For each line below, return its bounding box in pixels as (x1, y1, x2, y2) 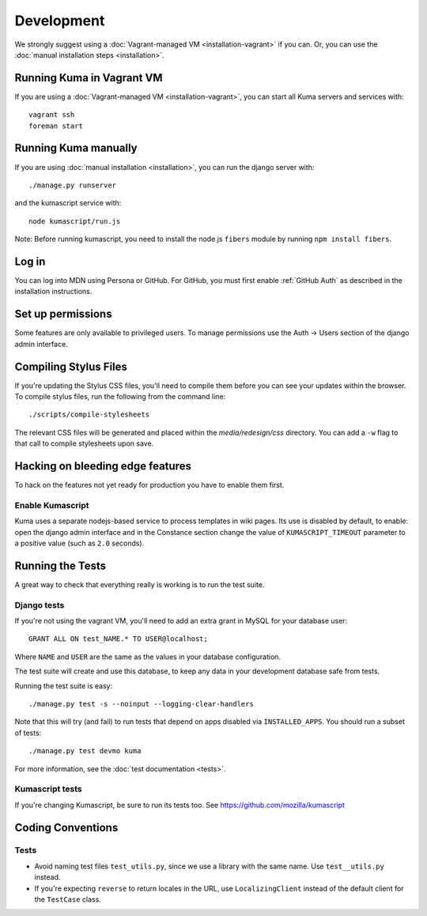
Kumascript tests (14, 783, 82, 794)
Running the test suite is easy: (14, 680, 113, 691)
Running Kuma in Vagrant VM (14, 71, 163, 85)
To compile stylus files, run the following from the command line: (14, 391, 226, 401)
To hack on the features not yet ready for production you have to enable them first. (14, 481, 285, 490)
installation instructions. (14, 287, 93, 296)
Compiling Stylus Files (14, 360, 128, 373)
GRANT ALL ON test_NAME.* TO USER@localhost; (28, 635, 209, 643)
